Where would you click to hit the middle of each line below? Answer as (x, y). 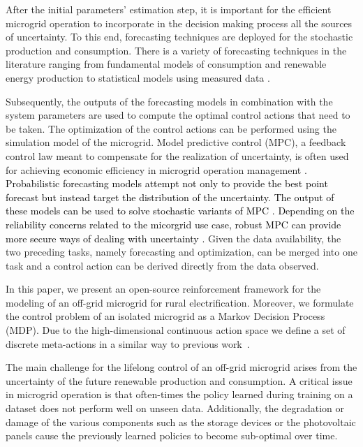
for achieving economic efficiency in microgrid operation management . (156, 169)
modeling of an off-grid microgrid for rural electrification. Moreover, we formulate (180, 302)
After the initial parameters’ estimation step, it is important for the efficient (169, 9)
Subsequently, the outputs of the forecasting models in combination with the (169, 101)
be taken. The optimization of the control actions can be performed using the (171, 128)
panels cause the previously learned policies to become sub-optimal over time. (172, 435)
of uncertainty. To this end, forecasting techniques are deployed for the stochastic (179, 37)
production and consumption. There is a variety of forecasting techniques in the (176, 50)
